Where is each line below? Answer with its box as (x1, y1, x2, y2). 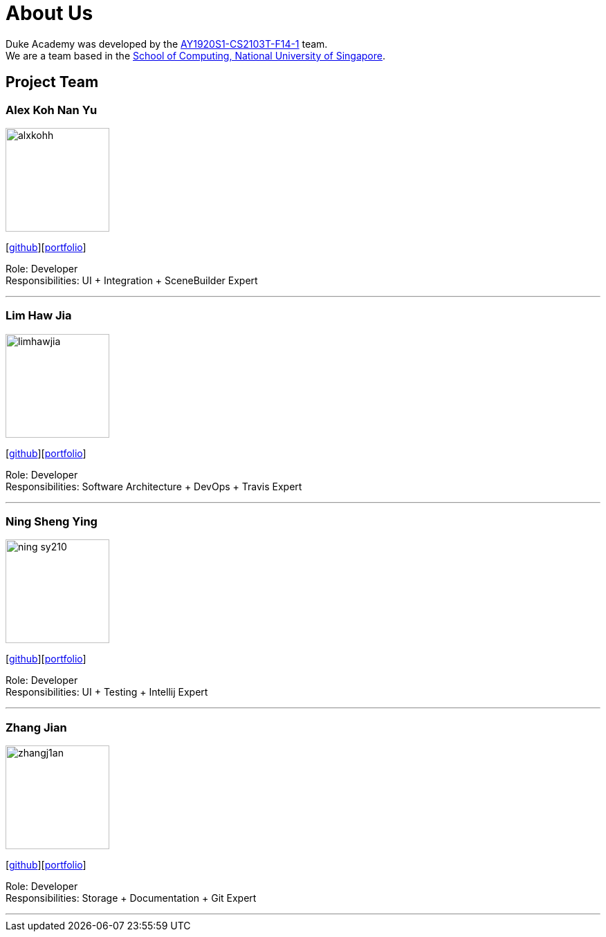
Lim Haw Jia (6, 308, 72, 323)
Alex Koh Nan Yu (6, 102, 98, 117)
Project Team (6, 73, 99, 91)
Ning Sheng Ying (6, 514, 98, 529)
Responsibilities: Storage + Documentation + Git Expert (6, 892, 257, 904)
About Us (6, 1, 93, 25)
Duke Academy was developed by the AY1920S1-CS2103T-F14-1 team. (6, 37, 328, 50)
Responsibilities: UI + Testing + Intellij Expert (6, 686, 208, 698)
